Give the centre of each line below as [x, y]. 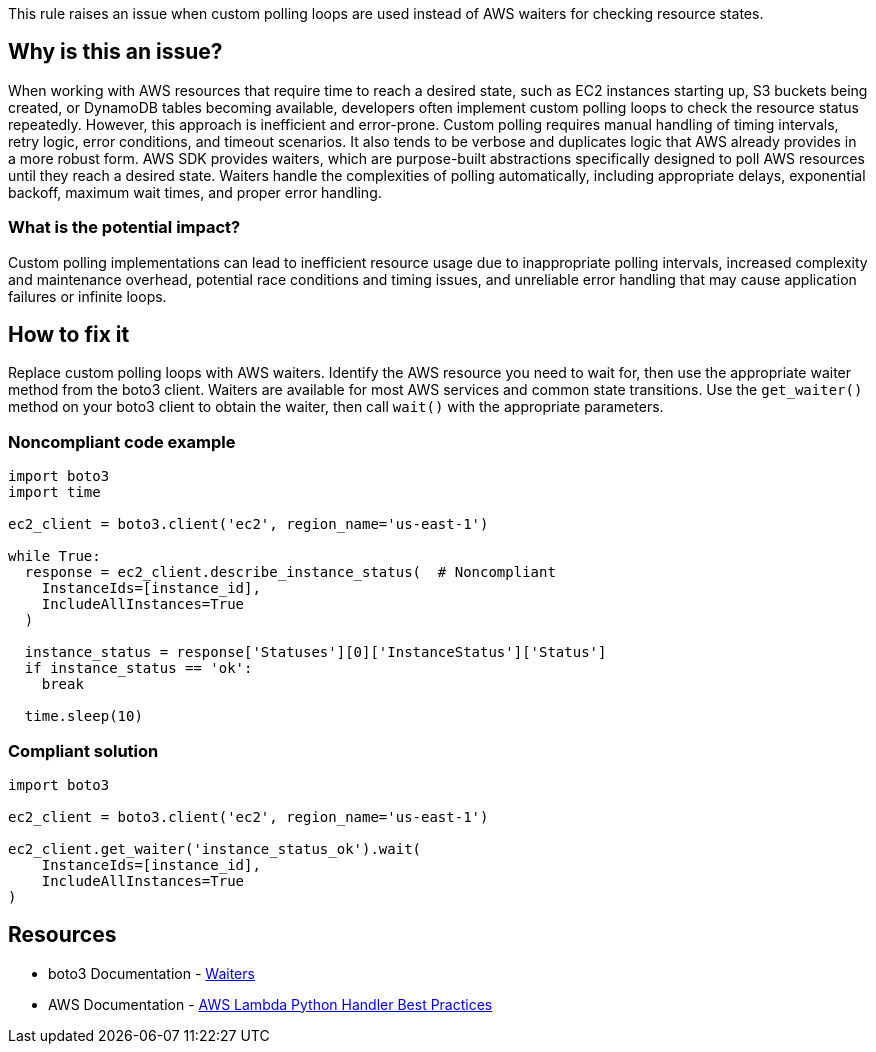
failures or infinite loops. [87, 296]
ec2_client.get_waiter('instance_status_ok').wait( [215, 848]
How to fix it [69, 335]
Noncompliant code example [122, 441]
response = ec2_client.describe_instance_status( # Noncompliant [290, 572]
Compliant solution [83, 750]
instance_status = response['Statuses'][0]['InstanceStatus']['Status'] [315, 652]
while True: [54, 556]
